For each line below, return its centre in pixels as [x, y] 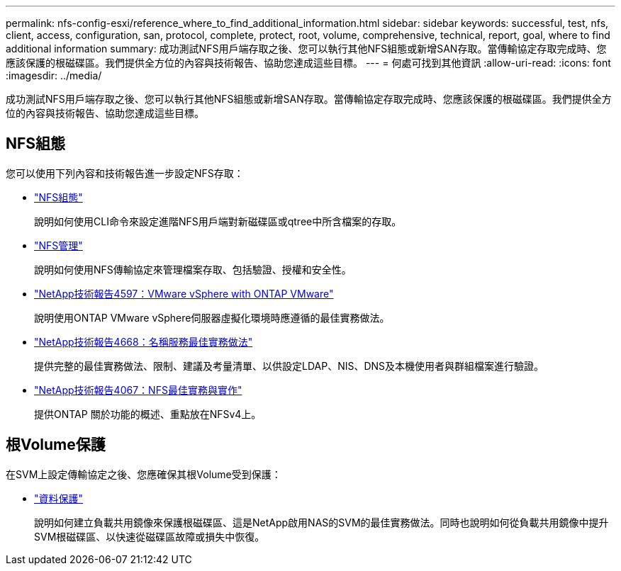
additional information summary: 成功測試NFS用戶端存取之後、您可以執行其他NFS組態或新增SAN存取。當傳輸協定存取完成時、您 [306, 49]
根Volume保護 [56, 445]
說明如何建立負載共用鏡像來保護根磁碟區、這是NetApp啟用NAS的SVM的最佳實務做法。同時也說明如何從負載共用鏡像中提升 [321, 522]
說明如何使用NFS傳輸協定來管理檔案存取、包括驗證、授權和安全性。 [193, 269]
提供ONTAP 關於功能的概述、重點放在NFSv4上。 [148, 414]
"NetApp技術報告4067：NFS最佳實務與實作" [138, 390]
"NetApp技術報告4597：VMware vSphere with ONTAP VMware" [184, 293]
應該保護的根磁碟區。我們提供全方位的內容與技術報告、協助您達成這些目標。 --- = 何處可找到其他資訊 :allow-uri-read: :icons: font [308, 63]
